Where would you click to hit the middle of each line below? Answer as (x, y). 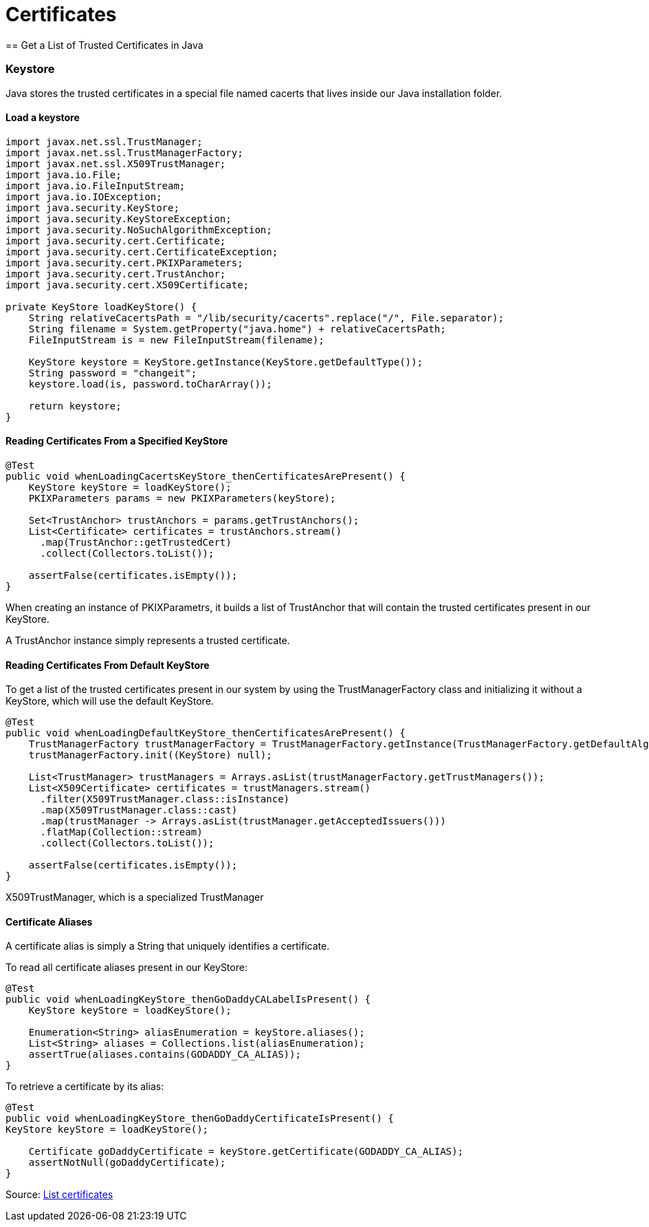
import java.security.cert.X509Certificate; (128, 285)
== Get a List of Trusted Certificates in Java (104, 45)
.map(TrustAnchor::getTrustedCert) (136, 542)
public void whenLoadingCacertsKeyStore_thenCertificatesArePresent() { (206, 476)
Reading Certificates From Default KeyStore (108, 665)
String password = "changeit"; (113, 373)
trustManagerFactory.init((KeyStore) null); (150, 755)
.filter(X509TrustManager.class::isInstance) (165, 799)
